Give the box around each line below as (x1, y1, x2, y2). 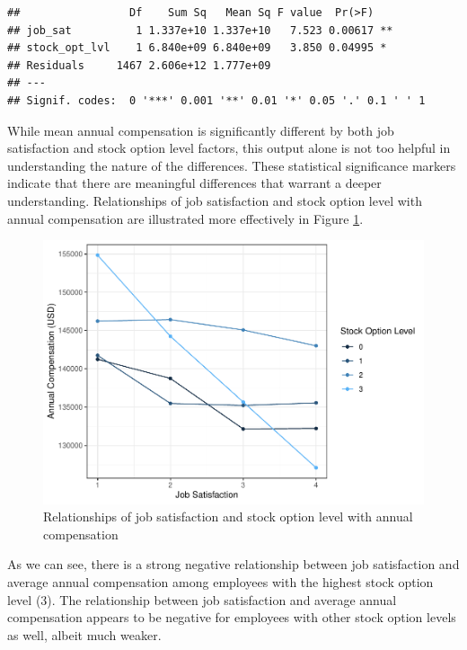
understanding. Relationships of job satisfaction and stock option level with (7, 191, 422, 209)
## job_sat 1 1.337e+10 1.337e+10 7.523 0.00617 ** (7, 23, 393, 37)
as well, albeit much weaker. (7, 625, 162, 644)
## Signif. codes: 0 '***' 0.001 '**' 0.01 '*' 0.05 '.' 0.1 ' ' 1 (7, 93, 426, 107)
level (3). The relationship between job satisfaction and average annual (7, 590, 397, 609)
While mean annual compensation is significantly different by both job (7, 120, 394, 139)
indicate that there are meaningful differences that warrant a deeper (7, 174, 382, 192)
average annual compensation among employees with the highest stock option (7, 573, 434, 592)
